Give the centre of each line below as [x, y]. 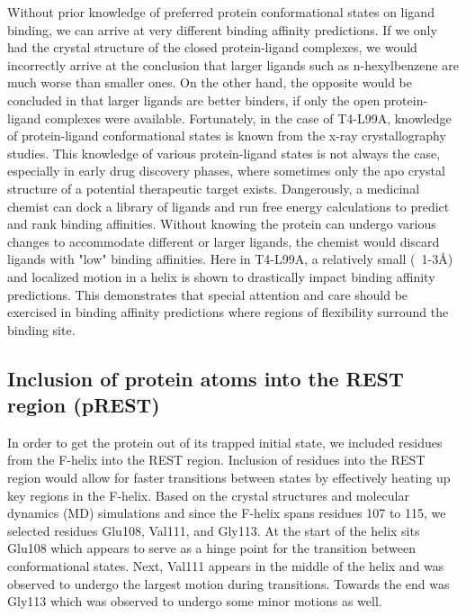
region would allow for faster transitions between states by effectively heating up [229, 478]
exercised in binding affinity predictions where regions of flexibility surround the [228, 312]
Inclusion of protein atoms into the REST [206, 378]
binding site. [41, 329]
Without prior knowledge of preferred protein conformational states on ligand [221, 12]
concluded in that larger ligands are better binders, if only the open [194, 100]
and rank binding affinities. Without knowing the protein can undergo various [222, 224]
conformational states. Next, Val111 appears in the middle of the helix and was [226, 566]
